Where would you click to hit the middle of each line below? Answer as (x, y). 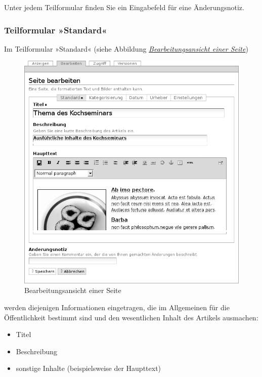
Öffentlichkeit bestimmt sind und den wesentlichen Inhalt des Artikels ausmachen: (131, 317)
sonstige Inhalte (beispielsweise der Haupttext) (89, 368)
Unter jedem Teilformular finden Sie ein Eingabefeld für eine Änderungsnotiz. (124, 7)
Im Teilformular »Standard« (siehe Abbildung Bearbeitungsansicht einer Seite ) (126, 48)
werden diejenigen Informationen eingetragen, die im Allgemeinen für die (117, 307)
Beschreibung (36, 351)
